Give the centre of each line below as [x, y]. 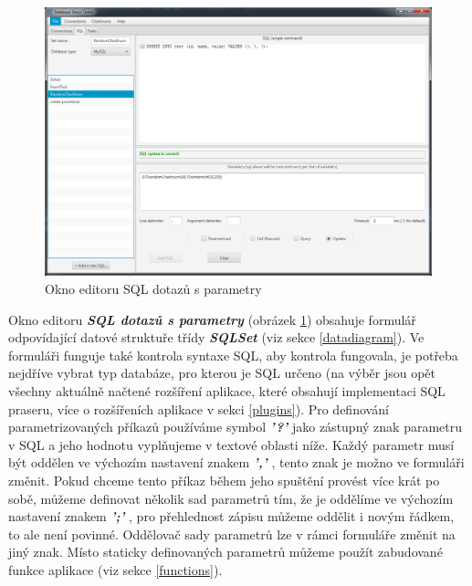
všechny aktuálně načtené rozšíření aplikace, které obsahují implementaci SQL [227, 390]
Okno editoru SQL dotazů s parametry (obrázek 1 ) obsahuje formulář [212, 319]
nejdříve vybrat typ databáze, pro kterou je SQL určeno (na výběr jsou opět [222, 373]
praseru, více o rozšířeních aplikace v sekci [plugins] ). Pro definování [199, 408]
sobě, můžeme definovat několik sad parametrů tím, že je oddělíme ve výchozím [231, 498]
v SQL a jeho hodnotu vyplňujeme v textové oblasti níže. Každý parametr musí [231, 444]
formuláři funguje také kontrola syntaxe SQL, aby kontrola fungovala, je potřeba [233, 355]
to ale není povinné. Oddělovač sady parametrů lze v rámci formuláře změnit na [232, 534]
